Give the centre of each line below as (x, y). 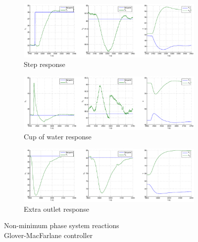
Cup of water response (58, 137)
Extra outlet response (56, 209)
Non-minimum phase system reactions (62, 225)
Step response (45, 64)
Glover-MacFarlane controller (48, 235)
